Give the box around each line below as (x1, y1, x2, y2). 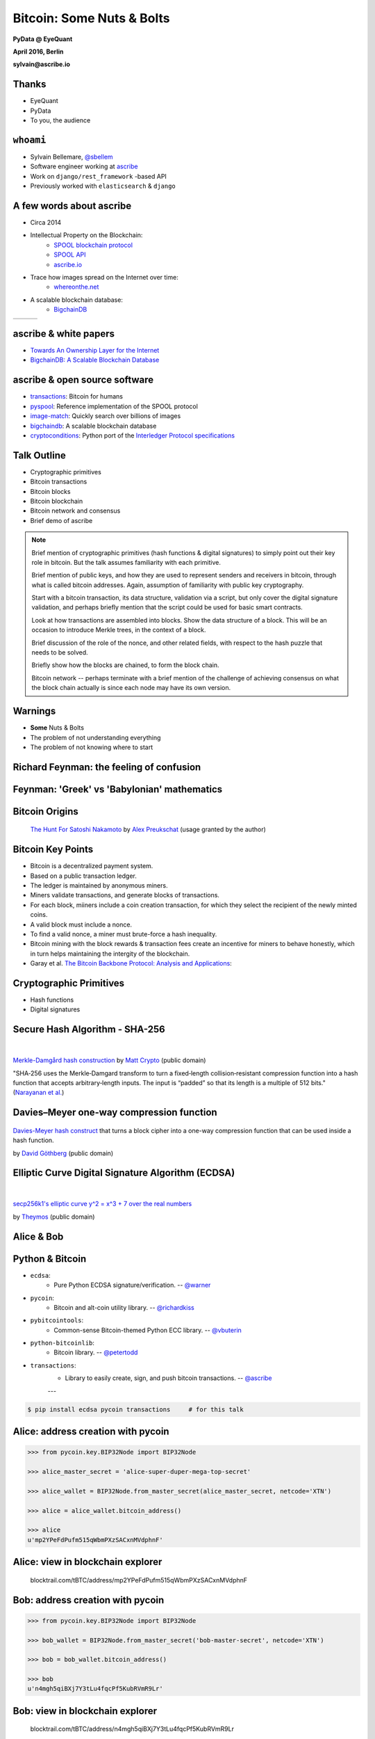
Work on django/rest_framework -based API (30, 172, 167, 180)
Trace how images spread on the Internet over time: (30, 273, 178, 281)
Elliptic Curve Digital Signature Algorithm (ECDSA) (12, 1167, 235, 1179)
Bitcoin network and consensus (30, 506, 121, 515)
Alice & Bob (12, 1231, 64, 1242)
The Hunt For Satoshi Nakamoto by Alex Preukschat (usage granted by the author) (30, 825, 267, 834)
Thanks (12, 79, 47, 90)
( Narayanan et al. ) (12, 1089, 65, 1097)
